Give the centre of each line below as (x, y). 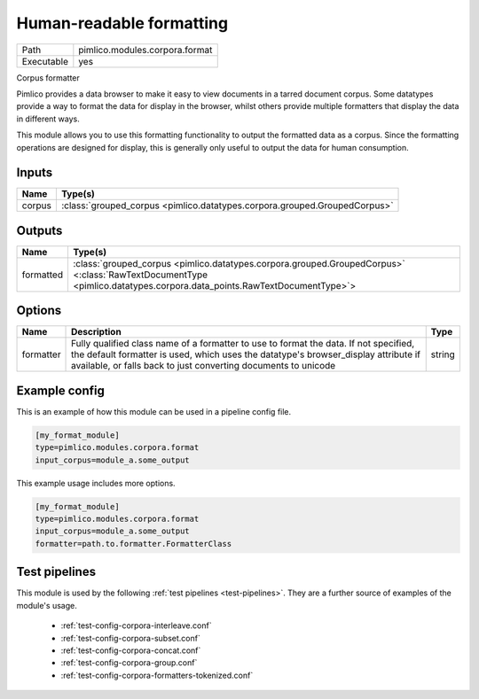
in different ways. (48, 119)
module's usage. (47, 605)
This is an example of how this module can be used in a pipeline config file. (154, 411)
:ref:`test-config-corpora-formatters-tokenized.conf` (157, 675)
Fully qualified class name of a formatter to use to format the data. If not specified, (243, 344)
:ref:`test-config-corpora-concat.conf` (131, 650)
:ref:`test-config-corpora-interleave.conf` (136, 625)
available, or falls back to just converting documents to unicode (204, 366)
